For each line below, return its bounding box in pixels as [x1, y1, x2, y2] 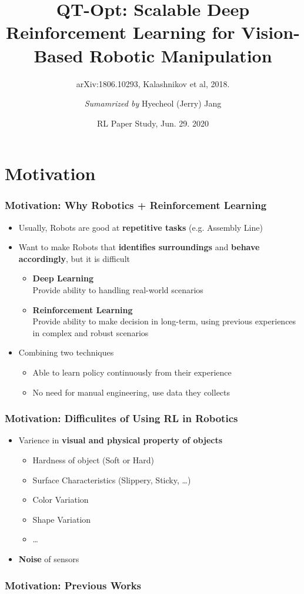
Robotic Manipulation [89, 43, 272, 67]
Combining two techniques [18, 346, 114, 359]
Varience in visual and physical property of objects [18, 434, 223, 446]
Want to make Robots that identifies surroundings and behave [18, 241, 260, 253]
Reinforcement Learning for [6, 20, 235, 44]
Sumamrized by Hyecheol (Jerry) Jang [84, 97, 222, 109]
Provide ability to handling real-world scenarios [32, 284, 203, 296]
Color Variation [32, 493, 89, 506]
